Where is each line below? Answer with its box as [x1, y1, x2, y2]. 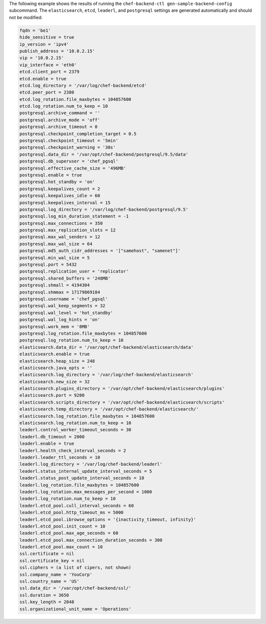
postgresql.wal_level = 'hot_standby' [19, 310, 113, 315]
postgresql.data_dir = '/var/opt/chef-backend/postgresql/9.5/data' [19, 152, 189, 157]
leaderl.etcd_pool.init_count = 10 [19, 523, 105, 529]
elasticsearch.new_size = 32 [19, 379, 90, 384]
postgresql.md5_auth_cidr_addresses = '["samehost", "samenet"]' [19, 248, 181, 253]
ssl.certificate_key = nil [19, 558, 85, 563]
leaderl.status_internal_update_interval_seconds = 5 [19, 468, 152, 474]
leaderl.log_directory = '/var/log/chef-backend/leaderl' [19, 462, 163, 467]
